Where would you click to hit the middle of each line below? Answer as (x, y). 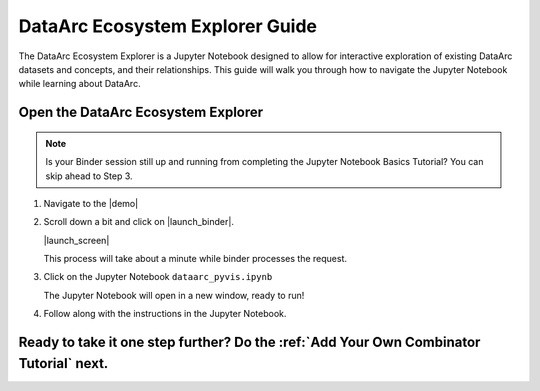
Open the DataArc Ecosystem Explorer (141, 112)
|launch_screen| (76, 240)
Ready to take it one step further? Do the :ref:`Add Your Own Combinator (249, 342)
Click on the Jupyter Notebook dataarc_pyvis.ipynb (158, 277)
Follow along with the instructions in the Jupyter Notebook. (165, 314)
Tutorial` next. (63, 363)
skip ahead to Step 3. (89, 176)
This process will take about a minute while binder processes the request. (195, 259)
